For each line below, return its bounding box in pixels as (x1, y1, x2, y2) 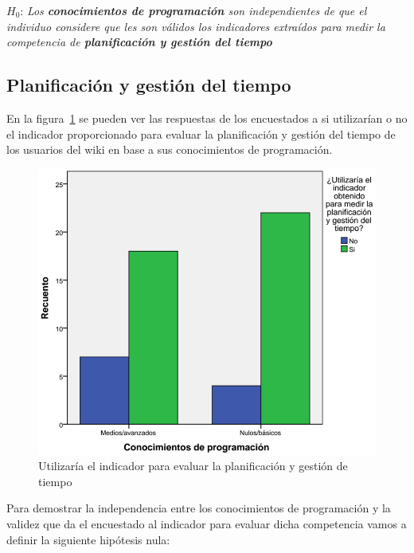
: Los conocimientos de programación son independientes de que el (20, 2, 367, 18)
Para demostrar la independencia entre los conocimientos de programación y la (6, 500, 391, 516)
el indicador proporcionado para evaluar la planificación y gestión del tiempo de (6, 125, 396, 142)
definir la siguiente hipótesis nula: (6, 531, 170, 547)
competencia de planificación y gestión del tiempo (6, 33, 272, 50)
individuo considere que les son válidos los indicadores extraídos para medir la (6, 18, 385, 34)
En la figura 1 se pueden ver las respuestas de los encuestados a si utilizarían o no (6, 109, 408, 126)
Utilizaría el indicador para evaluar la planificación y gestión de (38, 457, 348, 474)
